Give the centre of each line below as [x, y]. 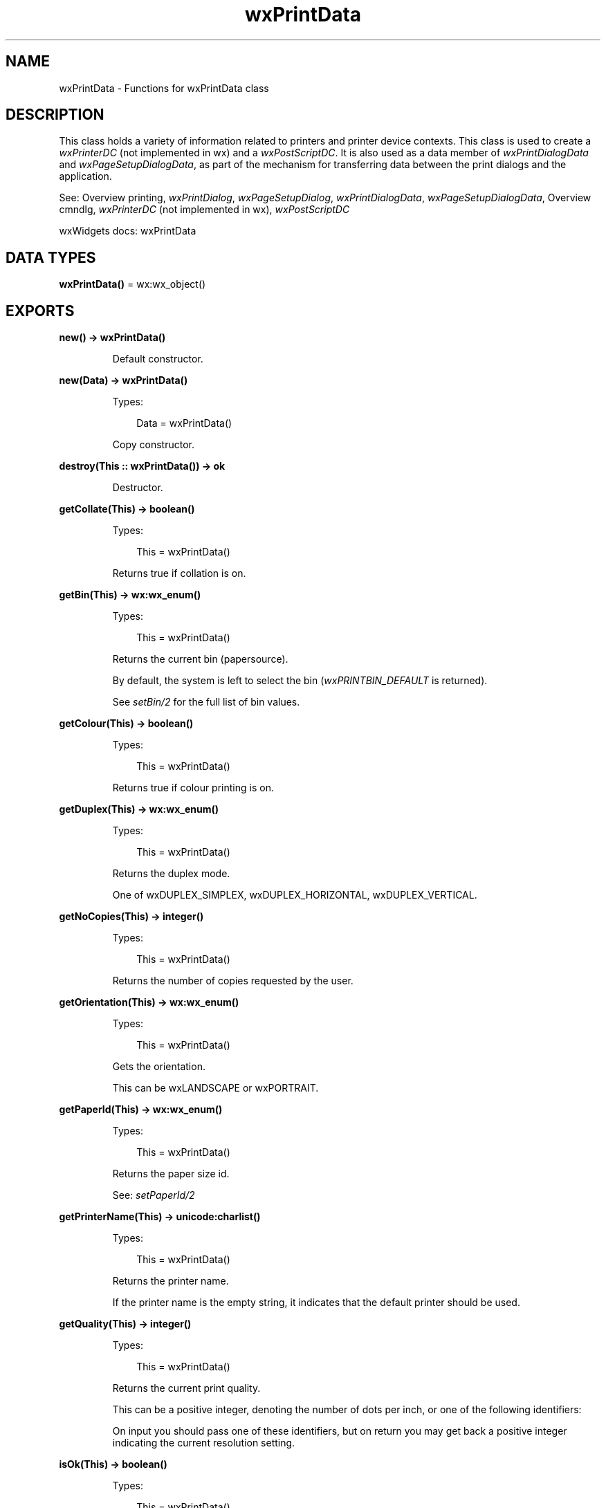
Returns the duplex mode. [171, 874]
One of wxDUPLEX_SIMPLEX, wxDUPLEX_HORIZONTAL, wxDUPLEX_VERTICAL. [295, 895]
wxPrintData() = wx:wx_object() [132, 284]
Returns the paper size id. [171, 1174]
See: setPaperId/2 [154, 1195]
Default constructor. [158, 359]
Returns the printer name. [171, 1281]
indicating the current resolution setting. [204, 1443]
